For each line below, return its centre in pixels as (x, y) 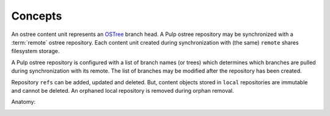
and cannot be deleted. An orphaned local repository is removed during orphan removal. (123, 90)
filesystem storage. (35, 51)
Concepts (37, 16)
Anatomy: (24, 102)
